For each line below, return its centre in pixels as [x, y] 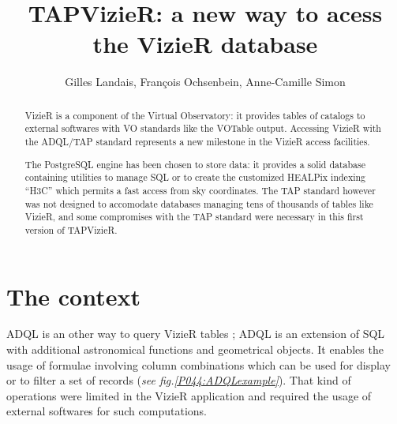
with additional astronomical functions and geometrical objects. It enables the [195, 349]
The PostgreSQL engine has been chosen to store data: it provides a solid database [195, 164]
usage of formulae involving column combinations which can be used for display [198, 364]
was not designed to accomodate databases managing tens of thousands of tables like [199, 203]
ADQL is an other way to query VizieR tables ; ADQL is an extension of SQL [196, 334]
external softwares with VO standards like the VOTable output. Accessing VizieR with [203, 128]
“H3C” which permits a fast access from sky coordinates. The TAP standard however [200, 190]
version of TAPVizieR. [71, 229]
